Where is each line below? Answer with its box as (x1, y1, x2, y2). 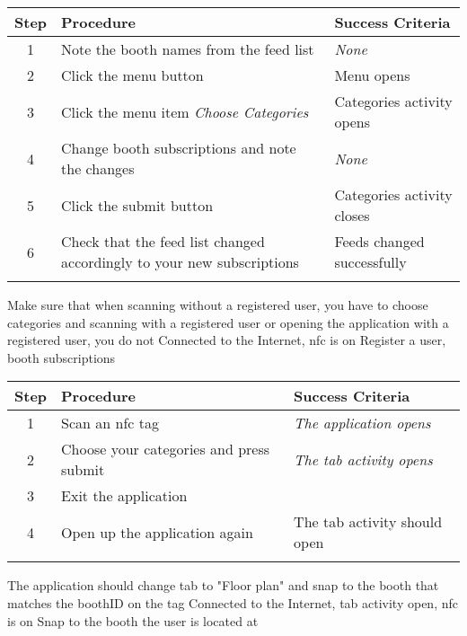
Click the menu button (61, 65, 204, 85)
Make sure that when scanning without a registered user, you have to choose (7, 296, 428, 314)
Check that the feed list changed (61, 231, 265, 252)
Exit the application (61, 485, 188, 507)
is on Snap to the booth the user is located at (7, 611, 259, 630)
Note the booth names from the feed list (61, 39, 314, 59)
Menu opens (334, 65, 410, 85)
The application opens (294, 412, 431, 434)
